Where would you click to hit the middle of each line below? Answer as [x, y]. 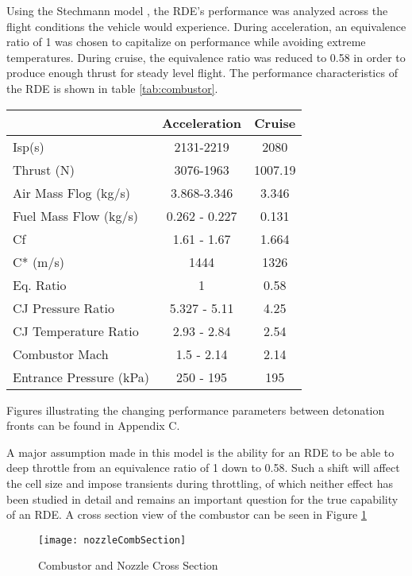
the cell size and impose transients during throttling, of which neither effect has [200, 483]
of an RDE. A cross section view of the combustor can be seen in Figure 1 [187, 514]
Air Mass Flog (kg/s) [72, 192]
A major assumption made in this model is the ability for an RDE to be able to [200, 452]
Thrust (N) [44, 169]
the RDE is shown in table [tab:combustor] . [112, 88]
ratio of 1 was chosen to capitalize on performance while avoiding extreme [186, 42]
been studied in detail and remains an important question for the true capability [202, 499]
